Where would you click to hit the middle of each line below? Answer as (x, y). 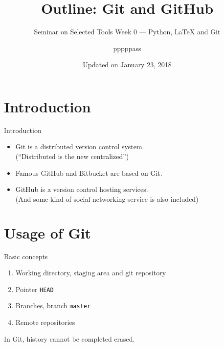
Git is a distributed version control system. (80, 147)
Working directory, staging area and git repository (91, 273)
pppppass (127, 48)
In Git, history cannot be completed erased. (69, 338)
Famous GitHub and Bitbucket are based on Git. (89, 173)
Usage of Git (48, 232)
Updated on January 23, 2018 (127, 65)
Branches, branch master (53, 306)
